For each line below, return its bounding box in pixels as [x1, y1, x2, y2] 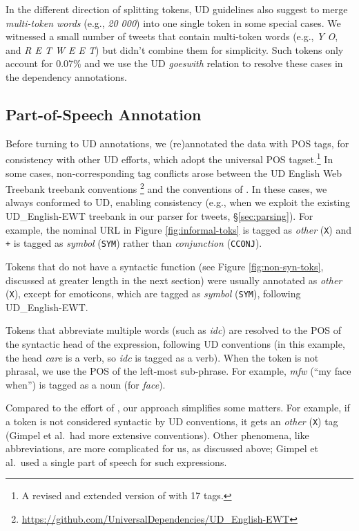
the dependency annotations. [6, 69, 127, 84]
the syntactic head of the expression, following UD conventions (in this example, [6, 336, 345, 351]
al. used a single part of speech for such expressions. [6, 454, 227, 469]
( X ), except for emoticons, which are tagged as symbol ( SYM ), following [6, 286, 301, 301]
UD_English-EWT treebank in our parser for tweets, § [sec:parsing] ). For [6, 209, 313, 223]
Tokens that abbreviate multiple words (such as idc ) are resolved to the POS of [6, 323, 342, 337]
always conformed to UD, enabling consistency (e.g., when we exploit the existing [6, 195, 351, 209]
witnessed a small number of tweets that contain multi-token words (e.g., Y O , [6, 29, 338, 44]
